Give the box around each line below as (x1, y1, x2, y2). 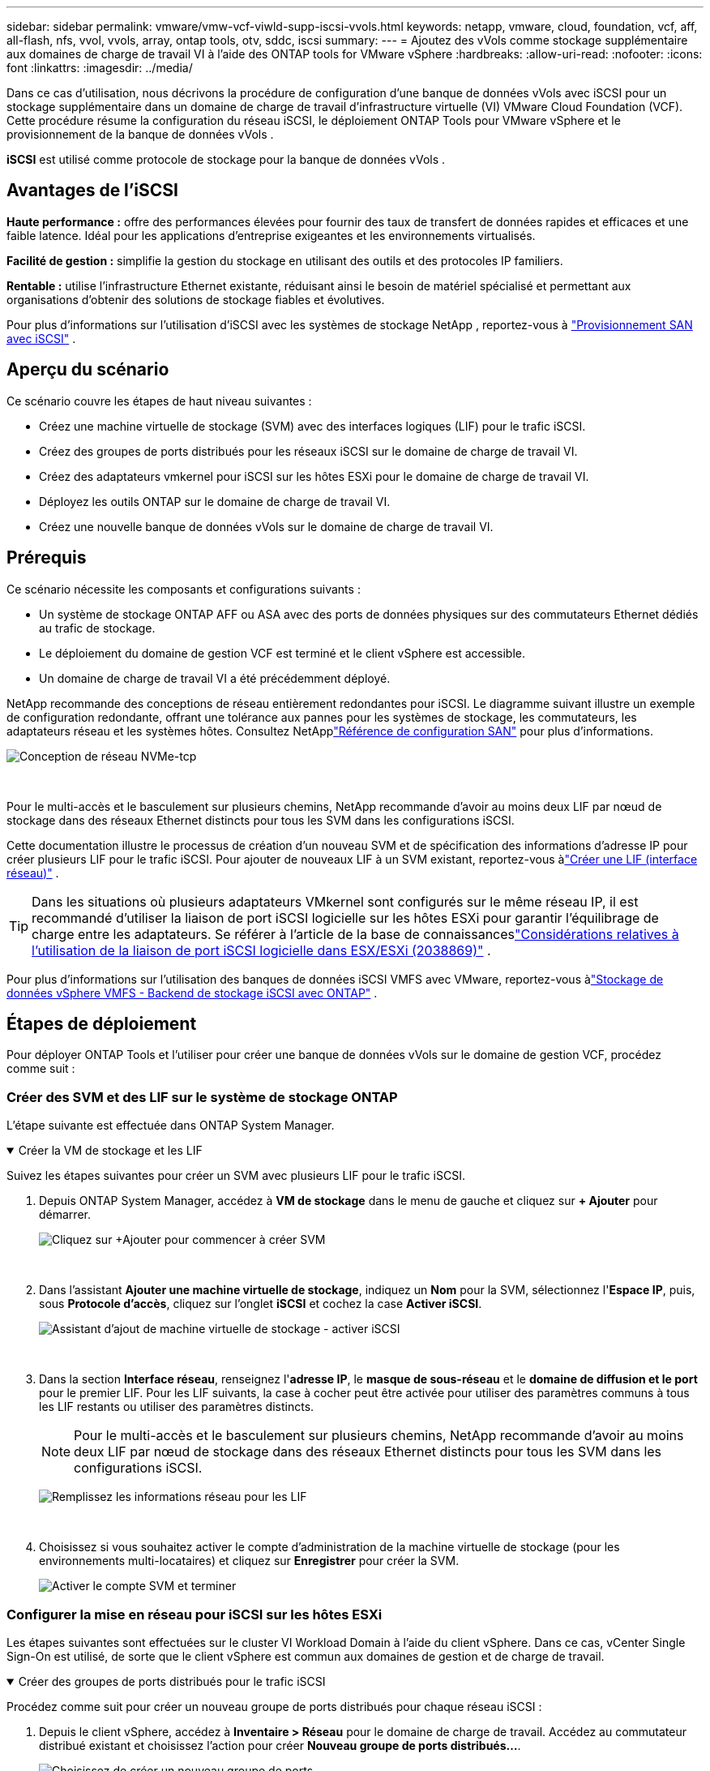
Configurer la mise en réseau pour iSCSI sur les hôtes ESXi (6, 1606, 383, 1623)
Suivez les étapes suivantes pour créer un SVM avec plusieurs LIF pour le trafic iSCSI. (6, 1169, 465, 1183)
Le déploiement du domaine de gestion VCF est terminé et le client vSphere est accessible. (39, 645, 526, 660)
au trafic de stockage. (39, 620, 156, 635)
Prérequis (6, 547, 87, 568)
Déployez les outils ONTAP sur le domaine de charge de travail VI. (39, 494, 391, 508)
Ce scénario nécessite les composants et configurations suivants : (6, 581, 361, 596)
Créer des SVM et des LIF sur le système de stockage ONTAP (6, 1088, 398, 1105)
